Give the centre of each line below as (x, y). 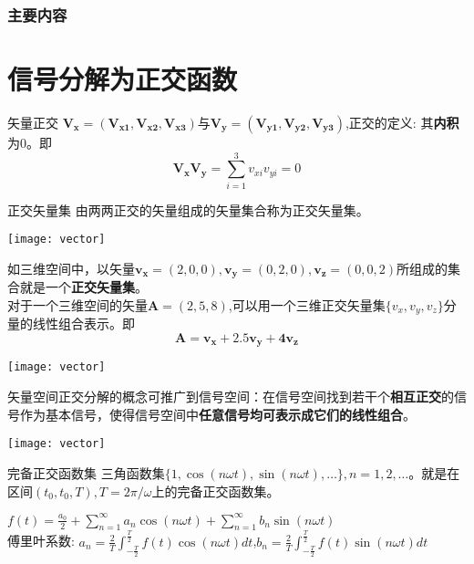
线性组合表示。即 (83, 324)
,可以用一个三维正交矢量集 (307, 304)
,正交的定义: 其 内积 (402, 122)
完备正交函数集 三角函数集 (86, 472)
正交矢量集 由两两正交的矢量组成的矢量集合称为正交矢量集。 (188, 209)
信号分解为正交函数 (123, 79)
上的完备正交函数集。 (216, 491)
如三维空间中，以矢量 (71, 268)
